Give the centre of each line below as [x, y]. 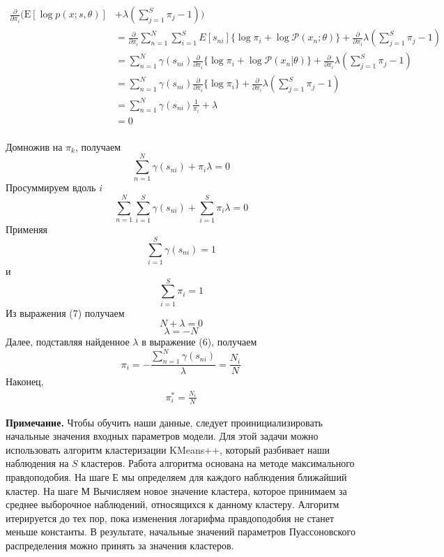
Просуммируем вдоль [51, 187]
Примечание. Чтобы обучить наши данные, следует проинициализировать [164, 422]
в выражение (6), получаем [199, 342]
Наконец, [25, 381]
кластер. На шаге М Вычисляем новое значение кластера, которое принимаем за [176, 490]
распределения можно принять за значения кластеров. [120, 545]
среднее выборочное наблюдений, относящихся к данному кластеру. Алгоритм [173, 504]
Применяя [27, 229]
